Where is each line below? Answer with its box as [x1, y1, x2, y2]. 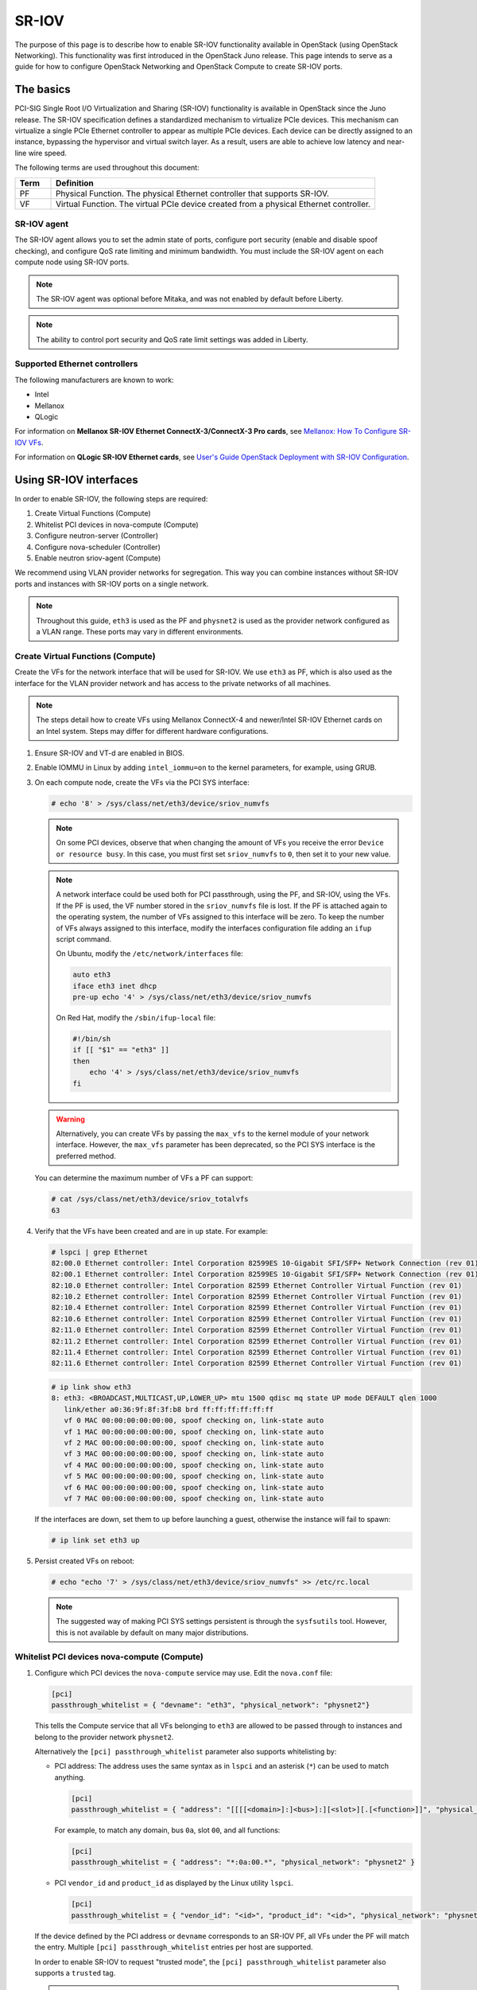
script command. [56, 934, 111, 943]
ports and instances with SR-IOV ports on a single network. [14, 579, 209, 588]
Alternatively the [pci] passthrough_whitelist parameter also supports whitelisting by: [34, 1746, 337, 1756]
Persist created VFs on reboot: [34, 1556, 135, 1566]
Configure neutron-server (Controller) [34, 531, 159, 540]
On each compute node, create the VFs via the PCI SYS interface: [34, 777, 250, 787]
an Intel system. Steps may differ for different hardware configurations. [36, 726, 269, 736]
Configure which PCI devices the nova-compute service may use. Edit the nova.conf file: [34, 1668, 333, 1677]
